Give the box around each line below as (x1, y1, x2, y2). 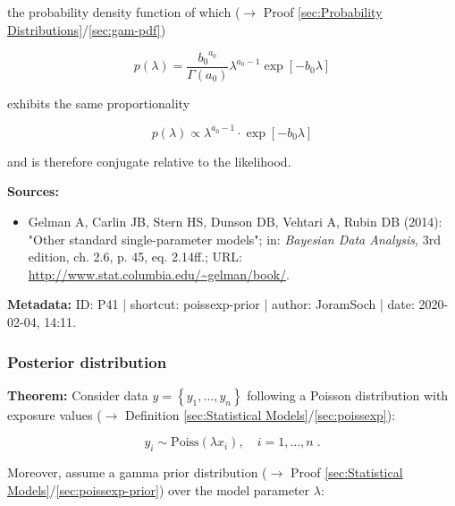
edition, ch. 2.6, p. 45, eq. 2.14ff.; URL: (28, 247, 242, 266)
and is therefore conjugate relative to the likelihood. (7, 151, 291, 170)
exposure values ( (7, 405, 102, 424)
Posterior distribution (7, 350, 167, 373)
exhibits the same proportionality (7, 93, 190, 112)
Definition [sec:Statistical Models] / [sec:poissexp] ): (124, 405, 396, 424)
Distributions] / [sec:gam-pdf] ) (7, 20, 166, 39)
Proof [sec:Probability (263, 3, 383, 21)
